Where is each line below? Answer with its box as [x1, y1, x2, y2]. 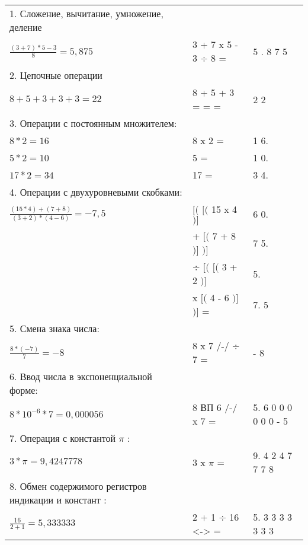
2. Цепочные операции [9, 68, 102, 82]
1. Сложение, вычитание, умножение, [9, 7, 163, 20]
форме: [9, 383, 38, 397]
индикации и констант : [9, 493, 107, 506]
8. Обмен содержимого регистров [9, 479, 147, 493]
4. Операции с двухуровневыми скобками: [9, 185, 182, 199]
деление [9, 20, 42, 34]
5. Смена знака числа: [9, 321, 100, 335]
